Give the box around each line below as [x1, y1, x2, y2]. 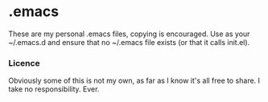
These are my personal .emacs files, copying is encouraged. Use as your [8, 29, 250, 39]
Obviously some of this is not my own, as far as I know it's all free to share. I [8, 75, 260, 86]
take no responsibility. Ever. [8, 84, 100, 94]
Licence [8, 57, 40, 68]
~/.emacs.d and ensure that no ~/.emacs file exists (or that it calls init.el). [8, 37, 250, 47]
